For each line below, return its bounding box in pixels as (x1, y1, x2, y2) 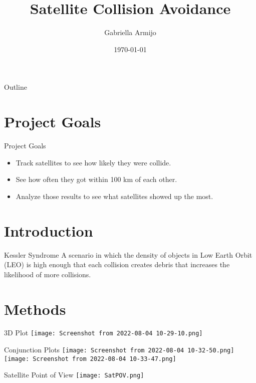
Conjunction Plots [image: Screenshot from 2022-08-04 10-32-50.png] (4, 344, 234, 355)
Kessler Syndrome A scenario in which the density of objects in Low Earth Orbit (4, 249, 252, 260)
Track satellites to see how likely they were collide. (16, 157, 171, 167)
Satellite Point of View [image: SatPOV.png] (4, 369, 144, 380)
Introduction (4, 220, 93, 241)
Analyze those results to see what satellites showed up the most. (16, 190, 213, 201)
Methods (4, 298, 66, 319)
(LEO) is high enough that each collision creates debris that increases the (4, 259, 230, 270)
